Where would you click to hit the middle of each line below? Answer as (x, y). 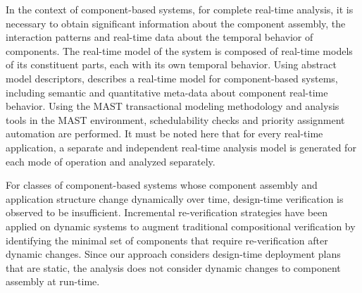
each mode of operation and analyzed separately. (111, 161)
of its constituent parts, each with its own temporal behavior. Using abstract (171, 64)
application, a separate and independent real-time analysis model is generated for (181, 147)
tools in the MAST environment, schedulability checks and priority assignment (175, 119)
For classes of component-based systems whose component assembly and (162, 185)
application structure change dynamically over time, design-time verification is (175, 198)
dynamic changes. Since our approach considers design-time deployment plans (173, 254)
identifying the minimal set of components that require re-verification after (167, 240)
